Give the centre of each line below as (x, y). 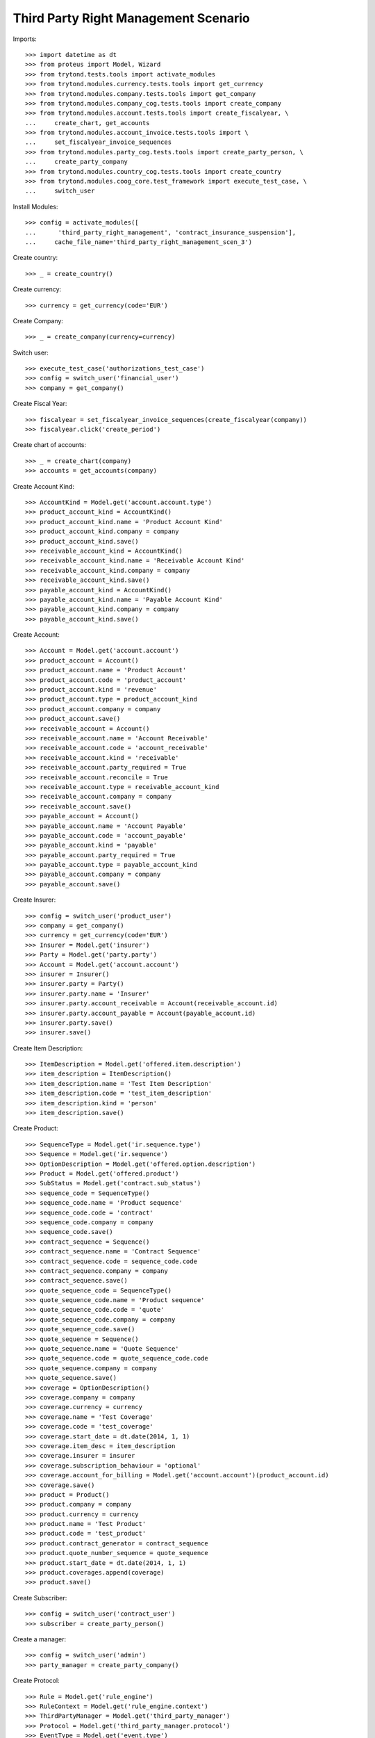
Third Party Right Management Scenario (131, 18)
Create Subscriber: (40, 1598)
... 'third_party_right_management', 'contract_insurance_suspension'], (161, 232)
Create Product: (35, 1128)
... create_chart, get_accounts (87, 123)
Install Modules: (35, 206)
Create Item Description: (48, 1048)
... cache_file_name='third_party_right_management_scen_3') (139, 242)
